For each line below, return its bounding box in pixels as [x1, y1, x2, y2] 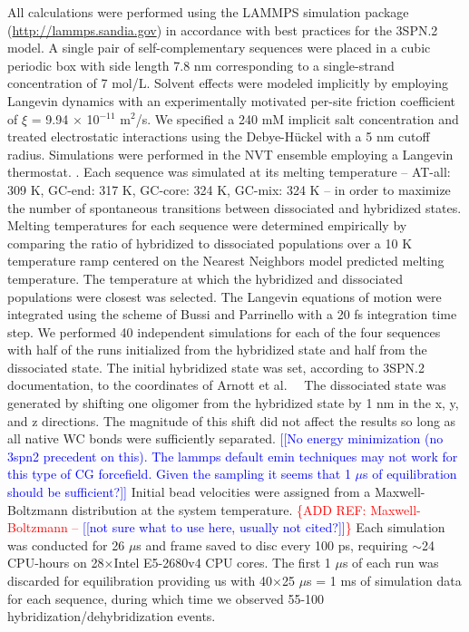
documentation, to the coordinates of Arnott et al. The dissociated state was [7, 375, 446, 394]
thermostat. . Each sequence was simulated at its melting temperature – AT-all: [7, 162, 451, 181]
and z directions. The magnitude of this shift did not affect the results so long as [7, 411, 456, 430]
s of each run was [342, 553, 439, 572]
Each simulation [356, 518, 445, 537]
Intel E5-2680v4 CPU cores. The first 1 [113, 553, 331, 572]
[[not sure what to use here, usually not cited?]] [83, 518, 346, 537]
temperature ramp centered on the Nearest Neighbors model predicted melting [7, 251, 445, 270]
